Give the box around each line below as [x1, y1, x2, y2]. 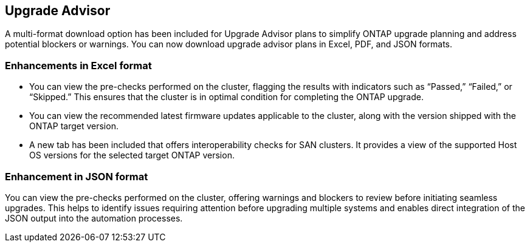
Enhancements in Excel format [5, 59, 152, 72]
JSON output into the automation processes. [5, 212, 183, 223]
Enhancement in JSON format [5, 170, 148, 183]
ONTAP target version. [29, 121, 119, 132]
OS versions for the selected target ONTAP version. [29, 150, 235, 161]
